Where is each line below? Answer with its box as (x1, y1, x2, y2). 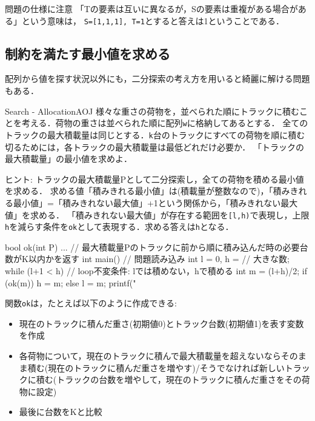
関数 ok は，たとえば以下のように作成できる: (5, 297, 177, 309)
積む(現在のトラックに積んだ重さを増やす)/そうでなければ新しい (27, 361, 285, 374)
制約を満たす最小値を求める (5, 44, 170, 62)
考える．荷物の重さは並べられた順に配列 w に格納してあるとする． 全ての (21, 116, 308, 129)
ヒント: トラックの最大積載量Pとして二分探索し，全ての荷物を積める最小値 (5, 172, 304, 185)
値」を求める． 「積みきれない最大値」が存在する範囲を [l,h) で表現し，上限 (5, 208, 310, 221)
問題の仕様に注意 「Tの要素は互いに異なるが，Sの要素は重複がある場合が (5, 2, 298, 15)
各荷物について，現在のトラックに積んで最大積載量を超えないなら (19, 349, 281, 362)
